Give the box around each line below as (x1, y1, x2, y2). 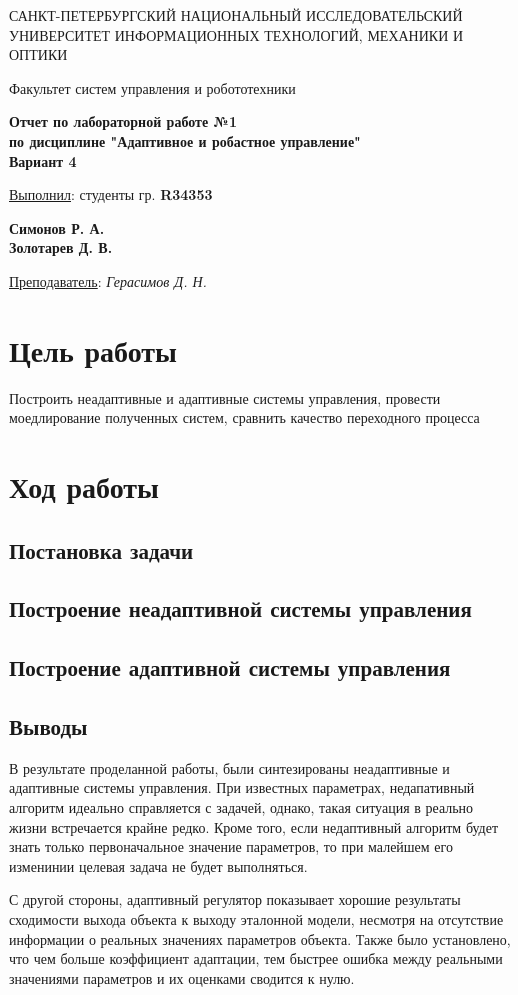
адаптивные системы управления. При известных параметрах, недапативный (9, 777, 475, 798)
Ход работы (9, 466, 159, 507)
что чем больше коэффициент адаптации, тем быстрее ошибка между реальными (9, 948, 503, 969)
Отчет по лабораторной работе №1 (9, 111, 237, 132)
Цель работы (9, 329, 177, 370)
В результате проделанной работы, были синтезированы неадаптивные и (9, 757, 450, 778)
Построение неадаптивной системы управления (9, 593, 472, 624)
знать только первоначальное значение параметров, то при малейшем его (9, 836, 453, 857)
